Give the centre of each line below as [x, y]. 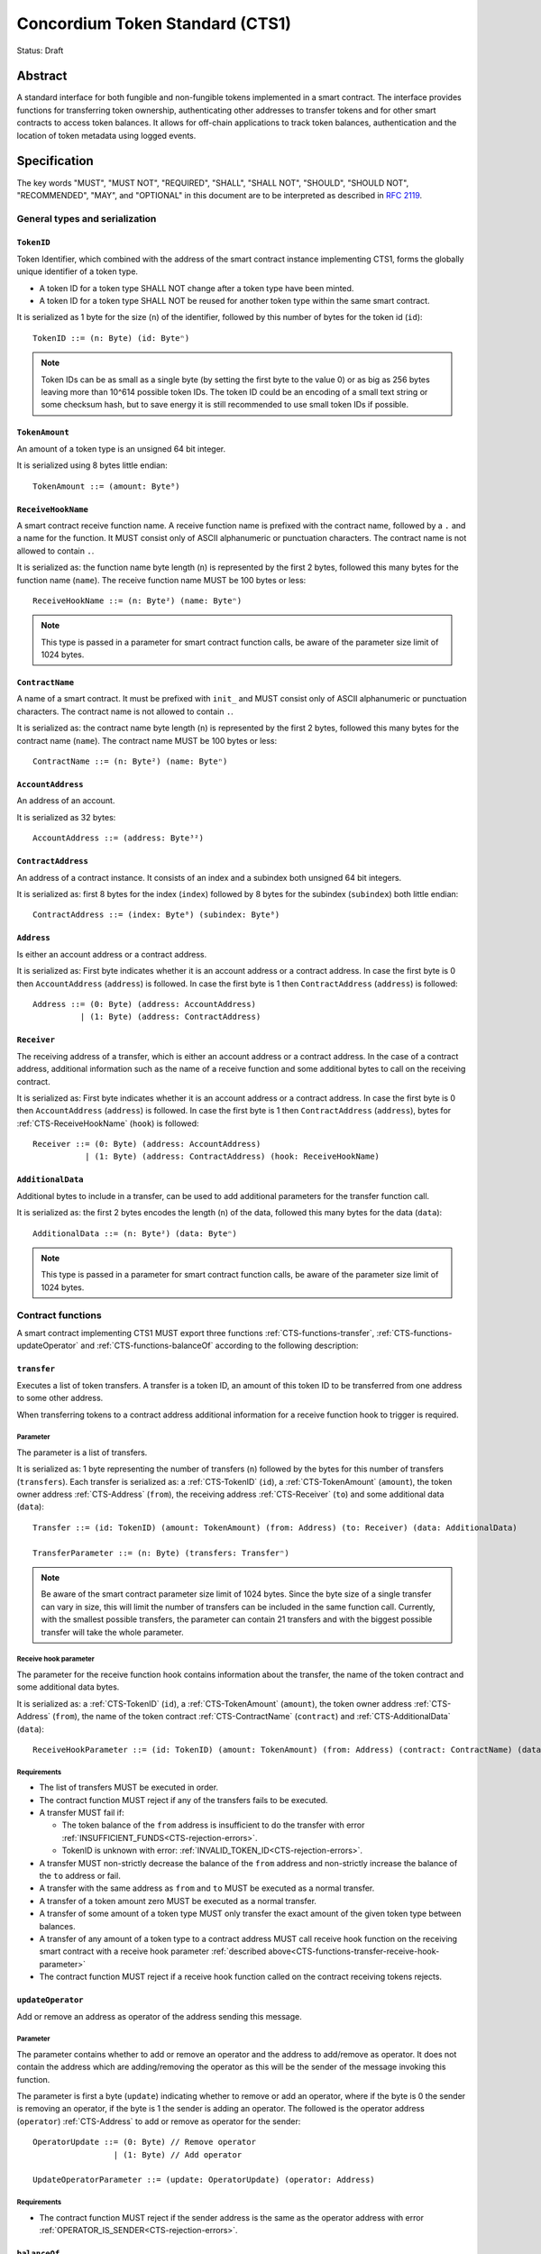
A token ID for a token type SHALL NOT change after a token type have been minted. [197, 288]
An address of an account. [66, 801]
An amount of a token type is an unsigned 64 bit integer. [121, 449]
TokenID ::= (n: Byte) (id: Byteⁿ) [111, 338]
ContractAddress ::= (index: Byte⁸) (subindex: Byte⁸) [156, 915]
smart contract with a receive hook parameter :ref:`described [153, 1951]
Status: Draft [40, 50]
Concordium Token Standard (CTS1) [154, 23]
